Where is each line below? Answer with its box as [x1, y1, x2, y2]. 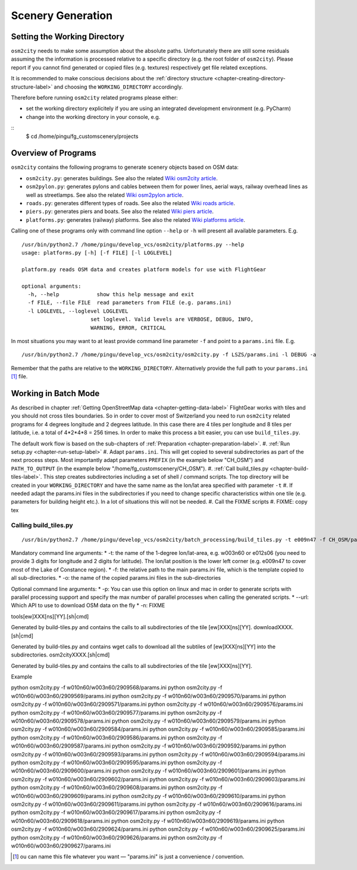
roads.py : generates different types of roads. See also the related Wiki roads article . [26, 200, 236, 207]
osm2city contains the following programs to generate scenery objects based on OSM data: [11, 164, 239, 171]
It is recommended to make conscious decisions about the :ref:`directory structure [11, 75, 214, 82]
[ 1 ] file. [11, 373, 28, 380]
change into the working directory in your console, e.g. [26, 113, 161, 120]
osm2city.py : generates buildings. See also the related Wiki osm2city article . [26, 174, 218, 181]
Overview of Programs [11, 148, 96, 158]
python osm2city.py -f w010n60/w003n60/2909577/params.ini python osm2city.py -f [11, 709, 223, 716]
